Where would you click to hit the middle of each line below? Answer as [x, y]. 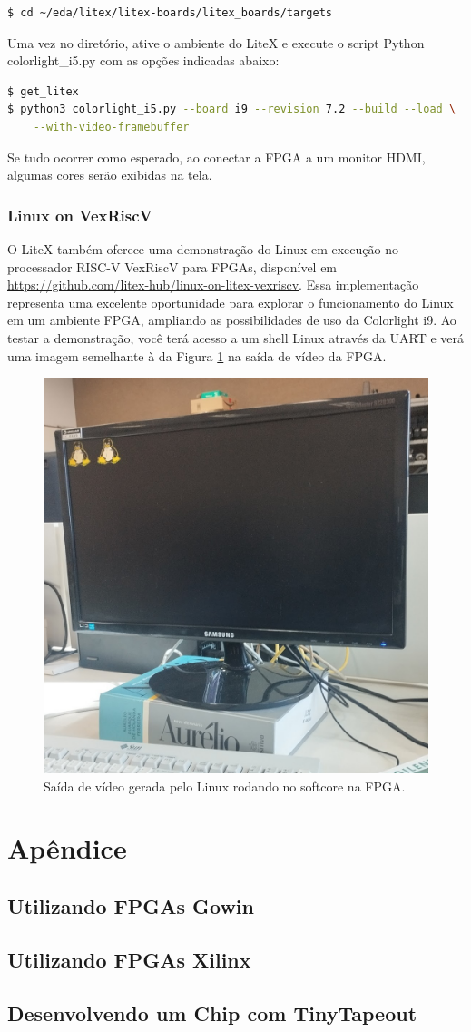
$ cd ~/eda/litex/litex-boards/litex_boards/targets [170, 13]
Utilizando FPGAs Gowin [131, 905]
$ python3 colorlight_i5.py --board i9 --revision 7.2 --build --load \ [232, 109]
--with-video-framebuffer [111, 127]
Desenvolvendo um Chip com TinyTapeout [212, 1012]
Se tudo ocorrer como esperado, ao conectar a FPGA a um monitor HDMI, [216, 157]
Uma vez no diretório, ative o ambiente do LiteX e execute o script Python [216, 42]
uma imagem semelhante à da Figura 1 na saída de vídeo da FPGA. [197, 355]
